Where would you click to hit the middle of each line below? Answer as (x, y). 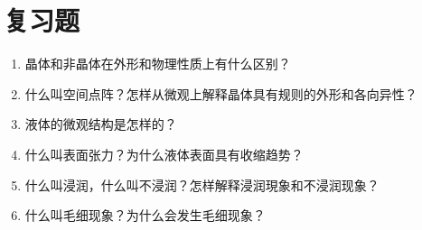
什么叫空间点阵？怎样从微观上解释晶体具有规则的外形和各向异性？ (221, 93)
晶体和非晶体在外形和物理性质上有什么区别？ (158, 64)
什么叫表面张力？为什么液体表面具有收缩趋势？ (164, 154)
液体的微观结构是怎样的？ (101, 124)
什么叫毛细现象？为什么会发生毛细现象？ (145, 215)
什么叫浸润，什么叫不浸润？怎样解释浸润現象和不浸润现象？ (202, 184)
